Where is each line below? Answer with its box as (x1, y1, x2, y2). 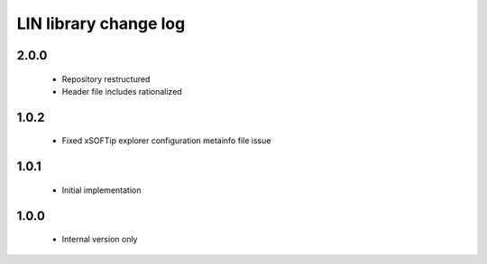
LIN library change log (16, 14, 186, 33)
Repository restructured (61, 73, 151, 85)
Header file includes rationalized (61, 86, 182, 96)
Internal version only (61, 234, 138, 245)
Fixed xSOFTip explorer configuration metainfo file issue (61, 135, 271, 146)
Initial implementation (61, 185, 142, 196)
